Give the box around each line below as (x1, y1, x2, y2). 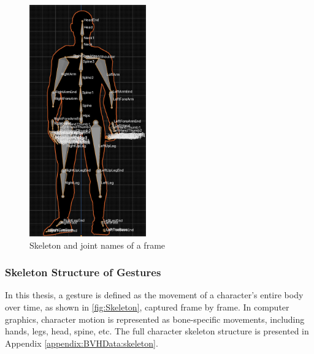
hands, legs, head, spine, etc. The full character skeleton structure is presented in (5, 325, 309, 337)
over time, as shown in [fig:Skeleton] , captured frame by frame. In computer (5, 300, 289, 313)
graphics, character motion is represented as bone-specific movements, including (5, 312, 305, 325)
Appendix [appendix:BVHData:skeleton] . (5, 336, 158, 349)
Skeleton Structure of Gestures (5, 265, 161, 280)
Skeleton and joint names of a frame (29, 238, 166, 251)
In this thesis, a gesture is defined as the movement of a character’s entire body (5, 288, 304, 301)
